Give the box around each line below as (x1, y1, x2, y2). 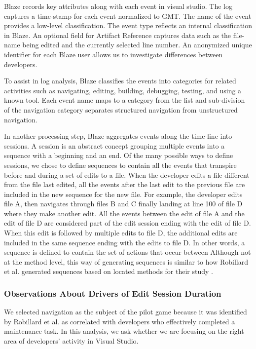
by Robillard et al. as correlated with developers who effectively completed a (4, 316, 235, 326)
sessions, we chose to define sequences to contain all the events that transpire (4, 159, 237, 170)
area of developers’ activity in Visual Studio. (4, 336, 139, 346)
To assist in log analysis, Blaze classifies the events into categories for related (4, 76, 236, 86)
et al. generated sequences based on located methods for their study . (4, 266, 213, 276)
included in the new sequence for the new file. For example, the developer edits (4, 189, 243, 199)
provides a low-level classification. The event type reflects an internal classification (4, 20, 252, 31)
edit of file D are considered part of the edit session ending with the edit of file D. (4, 218, 251, 228)
